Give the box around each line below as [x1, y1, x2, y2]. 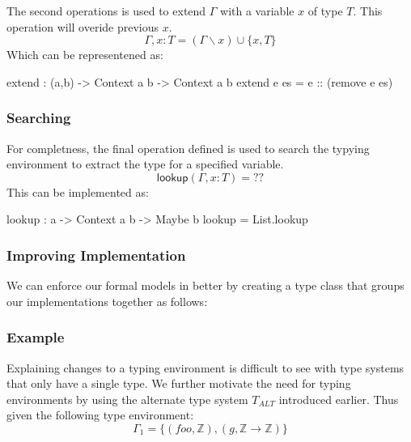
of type [307, 2, 343, 19]
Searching [6, 108, 71, 128]
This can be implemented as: [6, 183, 149, 200]
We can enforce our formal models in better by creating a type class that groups [6, 277, 405, 294]
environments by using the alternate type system [6, 390, 248, 407]
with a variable [220, 2, 294, 19]
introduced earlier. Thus [278, 390, 399, 407]
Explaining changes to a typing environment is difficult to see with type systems [6, 359, 405, 376]
